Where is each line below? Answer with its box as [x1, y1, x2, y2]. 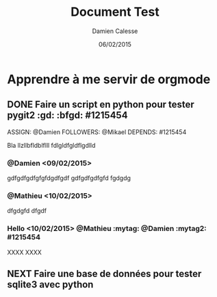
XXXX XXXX [7, 248, 42, 256]
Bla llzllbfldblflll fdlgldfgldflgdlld [7, 141, 96, 149]
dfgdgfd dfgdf [7, 207, 47, 215]
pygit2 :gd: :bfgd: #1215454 [7, 109, 128, 121]
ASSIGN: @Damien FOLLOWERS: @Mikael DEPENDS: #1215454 [7, 128, 187, 136]
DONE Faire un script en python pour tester [7, 99, 195, 111]
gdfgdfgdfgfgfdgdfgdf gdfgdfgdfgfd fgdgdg [7, 174, 131, 182]
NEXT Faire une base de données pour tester [7, 268, 202, 280]
